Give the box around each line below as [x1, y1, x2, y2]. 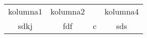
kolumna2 [50, 5, 85, 17]
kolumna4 [104, 5, 139, 17]
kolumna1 [8, 5, 43, 17]
